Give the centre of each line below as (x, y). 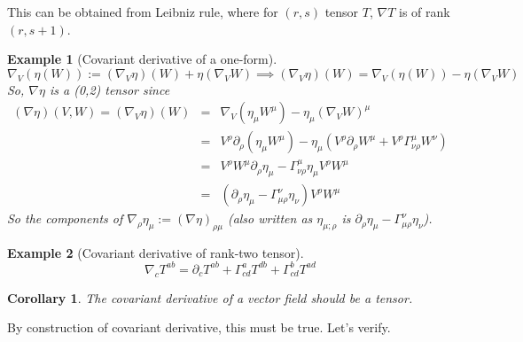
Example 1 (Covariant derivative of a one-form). (142, 59)
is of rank (425, 12)
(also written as (270, 218)
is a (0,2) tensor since (109, 89)
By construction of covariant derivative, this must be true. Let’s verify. (199, 327)
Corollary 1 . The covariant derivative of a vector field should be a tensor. (210, 297)
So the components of (65, 218)
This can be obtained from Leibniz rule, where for (143, 12)
